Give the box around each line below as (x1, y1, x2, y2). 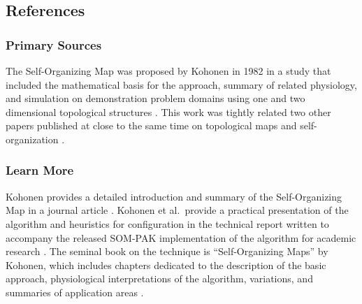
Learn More (6, 161, 74, 179)
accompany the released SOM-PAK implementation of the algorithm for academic (6, 230, 356, 245)
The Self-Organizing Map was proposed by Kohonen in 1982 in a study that (6, 64, 331, 78)
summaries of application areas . (6, 284, 144, 299)
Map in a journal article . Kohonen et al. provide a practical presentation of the (6, 203, 349, 217)
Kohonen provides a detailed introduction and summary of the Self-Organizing (6, 189, 342, 203)
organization (6, 131, 59, 146)
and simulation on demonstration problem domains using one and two (6, 91, 305, 106)
